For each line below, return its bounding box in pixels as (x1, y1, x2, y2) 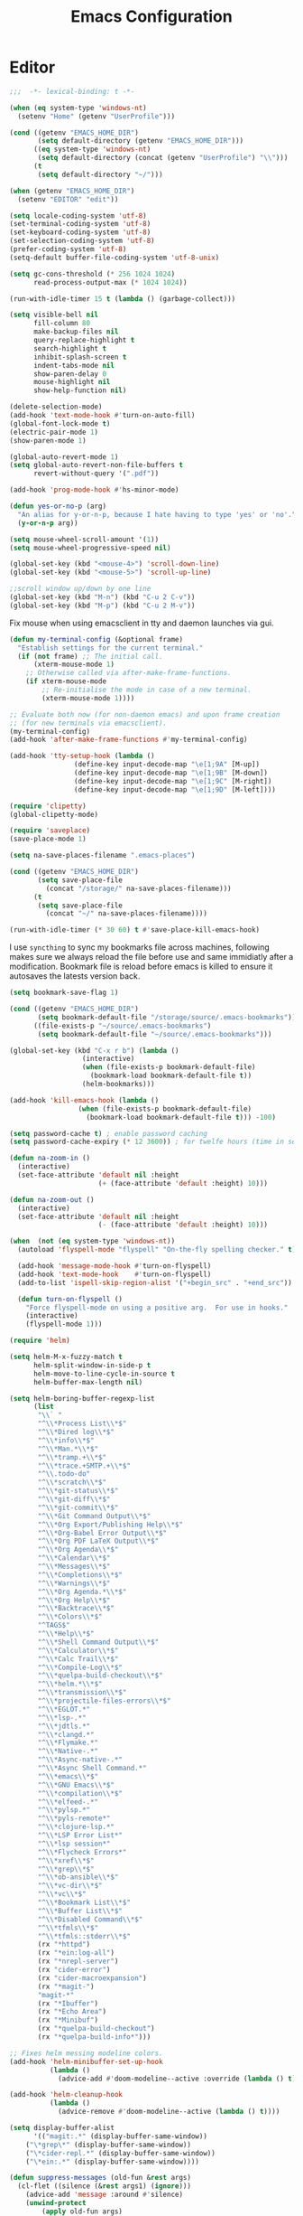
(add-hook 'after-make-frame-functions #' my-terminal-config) (9, 735, 248, 745)
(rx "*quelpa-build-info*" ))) (37, 2033, 151, 2042)
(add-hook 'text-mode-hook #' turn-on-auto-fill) (9, 411, 196, 420)
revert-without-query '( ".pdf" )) (32, 469, 160, 478)
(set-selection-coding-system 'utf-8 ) (9, 237, 155, 246)
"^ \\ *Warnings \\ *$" (37, 1579, 111, 1588)
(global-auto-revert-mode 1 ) (9, 452, 119, 462)
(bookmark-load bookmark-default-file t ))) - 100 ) (86, 1113, 277, 1122)
